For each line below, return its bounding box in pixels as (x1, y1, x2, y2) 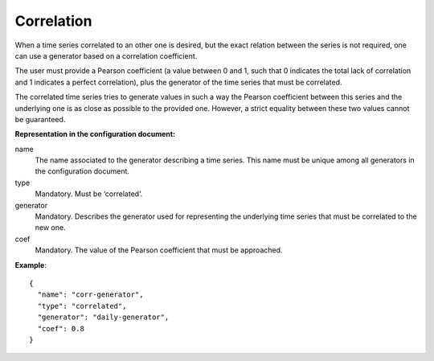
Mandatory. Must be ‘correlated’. (35, 189, 143, 199)
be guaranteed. (14, 114, 66, 124)
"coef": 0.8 (37, 324, 84, 333)
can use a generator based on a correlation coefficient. (14, 51, 198, 60)
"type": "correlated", (37, 302, 127, 310)
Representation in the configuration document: (14, 129, 176, 139)
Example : (14, 260, 47, 269)
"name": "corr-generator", (37, 290, 144, 299)
